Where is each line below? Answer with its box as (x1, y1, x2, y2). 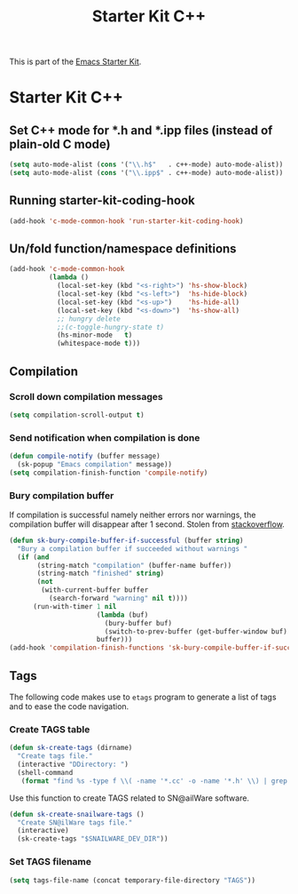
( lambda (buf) (96, 611, 149, 619)
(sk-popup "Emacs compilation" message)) (17, 459, 173, 468)
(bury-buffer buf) (104, 619, 173, 627)
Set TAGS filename (9, 856, 91, 868)
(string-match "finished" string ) (36, 569, 165, 579)
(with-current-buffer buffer (41, 586, 149, 595)
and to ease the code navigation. (9, 701, 129, 712)
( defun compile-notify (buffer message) (9, 451, 161, 461)
